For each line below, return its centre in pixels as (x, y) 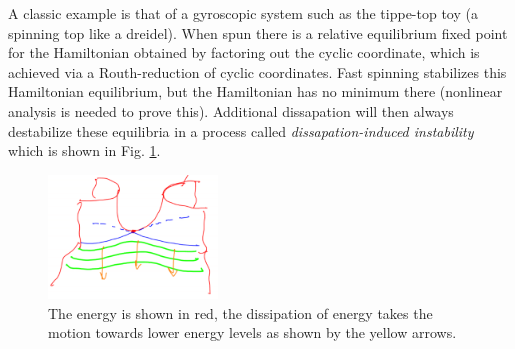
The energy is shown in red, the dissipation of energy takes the (240, 312)
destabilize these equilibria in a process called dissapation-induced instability (241, 130)
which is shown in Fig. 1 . (84, 150)
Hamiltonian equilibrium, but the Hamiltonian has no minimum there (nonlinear (255, 91)
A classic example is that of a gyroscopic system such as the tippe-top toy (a (243, 13)
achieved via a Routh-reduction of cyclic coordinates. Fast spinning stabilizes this (257, 71)
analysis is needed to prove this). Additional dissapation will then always (231, 110)
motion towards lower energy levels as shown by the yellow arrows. (252, 332)
